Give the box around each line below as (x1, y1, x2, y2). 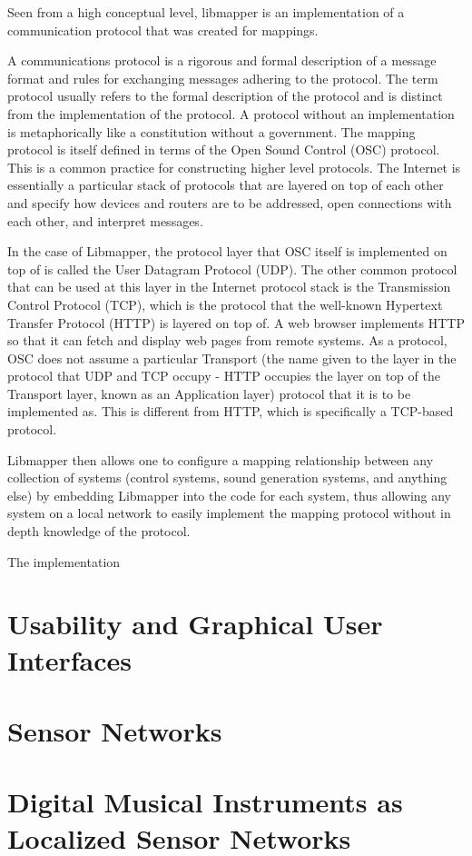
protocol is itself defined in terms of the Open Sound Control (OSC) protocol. (7, 140, 440, 159)
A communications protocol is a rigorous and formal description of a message (7, 51, 437, 70)
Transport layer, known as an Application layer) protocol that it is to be (7, 383, 411, 403)
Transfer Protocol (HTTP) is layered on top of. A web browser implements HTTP (7, 313, 465, 332)
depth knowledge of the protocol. (7, 522, 191, 541)
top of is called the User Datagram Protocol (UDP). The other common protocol (7, 259, 457, 278)
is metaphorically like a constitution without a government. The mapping (7, 122, 416, 141)
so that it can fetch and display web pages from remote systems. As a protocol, (7, 331, 447, 350)
